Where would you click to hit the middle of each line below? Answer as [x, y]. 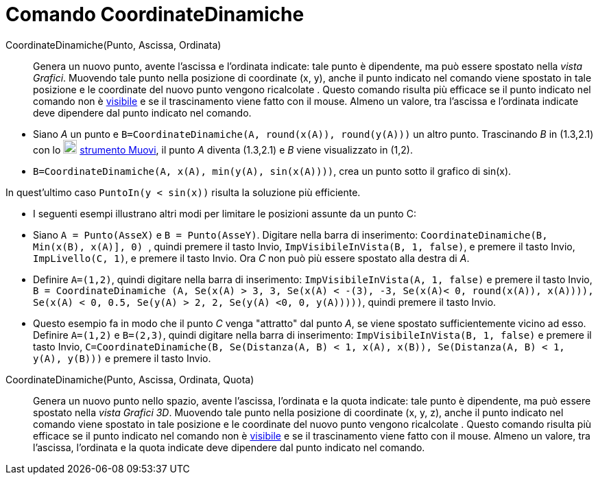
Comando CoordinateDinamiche [155, 14]
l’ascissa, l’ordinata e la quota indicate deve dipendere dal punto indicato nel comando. [229, 447]
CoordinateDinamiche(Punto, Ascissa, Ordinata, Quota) [130, 379]
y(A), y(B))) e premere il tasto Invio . [122, 358]
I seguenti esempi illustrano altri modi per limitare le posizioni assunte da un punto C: [225, 213]
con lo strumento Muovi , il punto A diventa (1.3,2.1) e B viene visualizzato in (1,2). [223, 149]
